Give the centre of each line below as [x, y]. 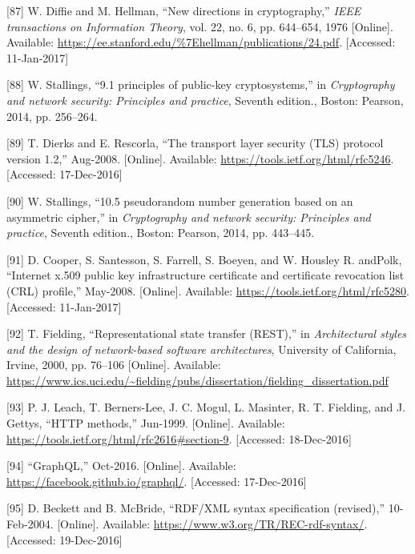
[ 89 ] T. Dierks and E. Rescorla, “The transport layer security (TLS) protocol [195, 143]
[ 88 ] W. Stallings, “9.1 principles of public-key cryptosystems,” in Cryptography [201, 84]
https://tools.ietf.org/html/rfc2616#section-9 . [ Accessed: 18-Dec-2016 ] [179, 438]
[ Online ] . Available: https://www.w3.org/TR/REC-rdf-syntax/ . [212, 524]
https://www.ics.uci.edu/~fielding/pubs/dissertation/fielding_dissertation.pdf [197, 380]
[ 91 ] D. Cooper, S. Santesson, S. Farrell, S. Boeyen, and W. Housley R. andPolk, [204, 259]
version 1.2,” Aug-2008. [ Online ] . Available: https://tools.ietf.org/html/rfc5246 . [200, 158]
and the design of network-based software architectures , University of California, [201, 349]
